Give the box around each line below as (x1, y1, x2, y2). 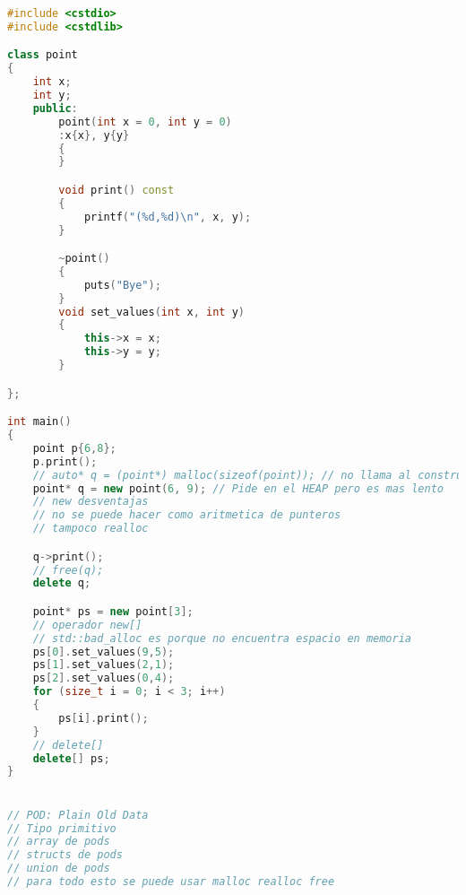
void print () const (58, 183, 175, 196)
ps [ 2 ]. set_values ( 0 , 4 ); (32, 672, 175, 685)
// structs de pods (7, 848, 123, 862)
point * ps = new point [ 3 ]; (32, 604, 194, 618)
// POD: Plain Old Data (7, 808, 149, 821)
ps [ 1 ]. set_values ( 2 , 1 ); (32, 658, 175, 672)
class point (7, 48, 78, 62)
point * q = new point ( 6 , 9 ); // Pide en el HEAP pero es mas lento (32, 482, 444, 495)
